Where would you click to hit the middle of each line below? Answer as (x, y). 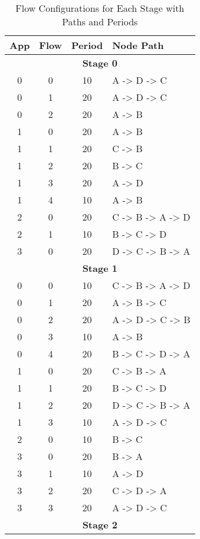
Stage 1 (100, 268)
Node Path (138, 45)
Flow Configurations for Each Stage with (100, 8)
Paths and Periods (100, 22)
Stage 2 (100, 525)
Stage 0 (100, 63)
